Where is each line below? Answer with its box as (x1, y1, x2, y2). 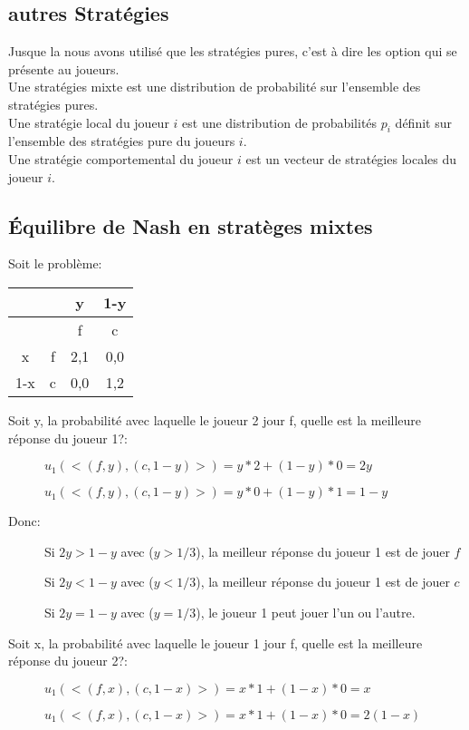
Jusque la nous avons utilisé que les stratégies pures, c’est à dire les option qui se (8, 42, 457, 61)
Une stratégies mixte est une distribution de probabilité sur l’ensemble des (8, 77, 421, 96)
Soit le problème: (8, 254, 102, 273)
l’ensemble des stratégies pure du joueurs (8, 131, 235, 151)
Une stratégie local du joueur (8, 112, 169, 131)
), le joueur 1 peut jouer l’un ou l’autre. (196, 602, 416, 621)
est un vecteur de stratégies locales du (245, 149, 456, 168)
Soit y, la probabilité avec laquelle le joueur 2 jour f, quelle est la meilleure (8, 410, 422, 429)
